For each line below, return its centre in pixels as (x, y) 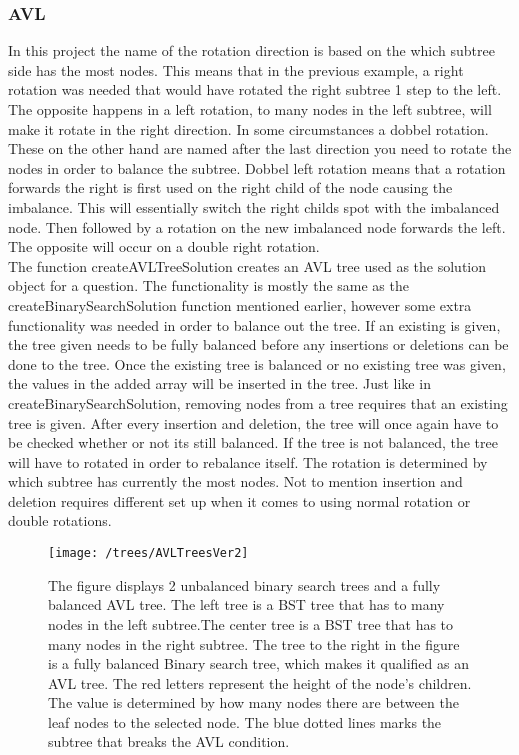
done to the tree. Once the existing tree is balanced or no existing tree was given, (257, 363)
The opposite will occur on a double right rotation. (164, 246)
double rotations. (60, 520)
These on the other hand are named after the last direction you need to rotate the (260, 148)
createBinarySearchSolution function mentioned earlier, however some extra (240, 304)
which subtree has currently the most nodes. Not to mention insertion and (235, 481)
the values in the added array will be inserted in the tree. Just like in (219, 383)
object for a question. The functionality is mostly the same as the (208, 285)
